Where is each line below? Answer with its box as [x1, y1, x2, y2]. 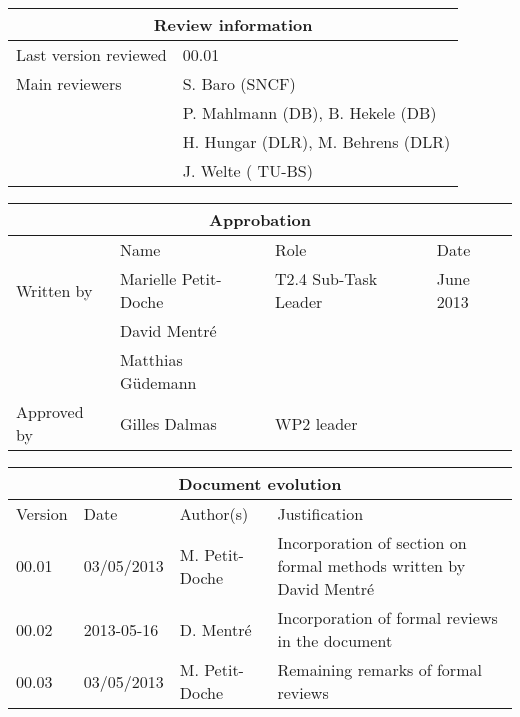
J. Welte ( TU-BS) [182, 159, 313, 182]
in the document [277, 629, 393, 652]
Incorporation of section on [277, 531, 467, 554]
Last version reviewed [16, 43, 167, 66]
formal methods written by [277, 554, 466, 577]
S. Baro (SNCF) [182, 72, 296, 95]
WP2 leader [274, 411, 358, 435]
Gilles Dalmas [119, 411, 217, 435]
